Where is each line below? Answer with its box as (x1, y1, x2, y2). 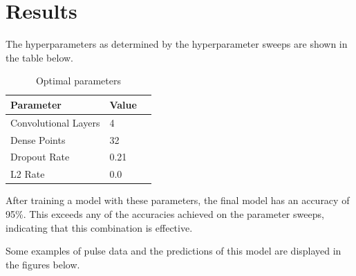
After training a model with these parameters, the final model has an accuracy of (6, 193, 350, 208)
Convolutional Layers (10, 115, 100, 129)
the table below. (6, 50, 73, 64)
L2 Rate (10, 167, 45, 181)
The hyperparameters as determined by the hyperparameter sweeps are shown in (6, 37, 348, 51)
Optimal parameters (35, 73, 121, 88)
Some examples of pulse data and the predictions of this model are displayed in (6, 243, 341, 258)
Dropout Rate (10, 149, 70, 164)
